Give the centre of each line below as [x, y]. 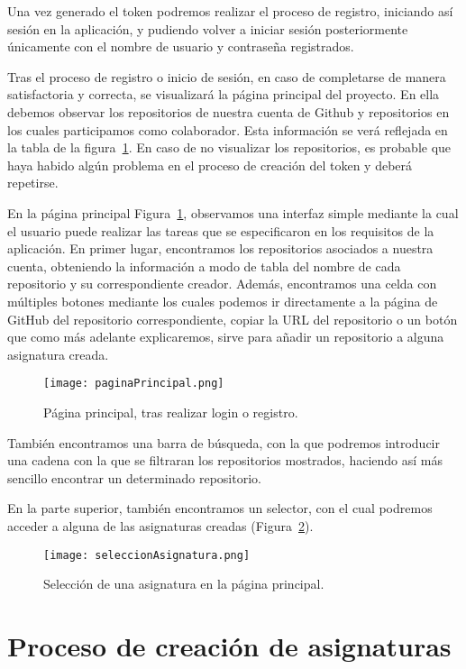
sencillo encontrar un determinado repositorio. [134, 477]
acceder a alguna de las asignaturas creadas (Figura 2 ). [160, 525]
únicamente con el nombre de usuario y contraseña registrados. [181, 46]
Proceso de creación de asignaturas [229, 645]
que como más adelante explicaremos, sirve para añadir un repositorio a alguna [226, 337]
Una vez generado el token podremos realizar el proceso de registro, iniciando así [230, 11]
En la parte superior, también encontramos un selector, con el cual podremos [220, 508]
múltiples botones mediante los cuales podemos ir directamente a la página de [223, 301]
